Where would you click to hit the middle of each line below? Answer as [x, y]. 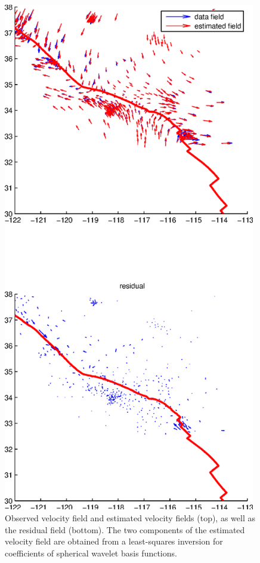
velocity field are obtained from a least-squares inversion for [114, 541]
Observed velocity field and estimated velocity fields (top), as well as [130, 517]
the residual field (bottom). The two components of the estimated [125, 529]
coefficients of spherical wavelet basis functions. [91, 553]
